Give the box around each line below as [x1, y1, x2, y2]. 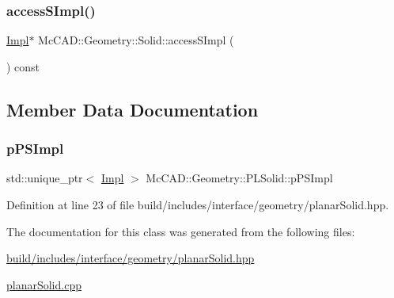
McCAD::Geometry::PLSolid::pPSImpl [146, 170, 333, 186]
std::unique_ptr [6, 170, 83, 186]
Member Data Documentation [6, 97, 259, 121]
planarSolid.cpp [6, 276, 81, 292]
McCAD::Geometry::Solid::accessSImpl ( [38, 32, 234, 48]
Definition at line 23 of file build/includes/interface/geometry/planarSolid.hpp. [6, 197, 389, 212]
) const [6, 58, 40, 74]
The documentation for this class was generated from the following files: [6, 223, 355, 239]
